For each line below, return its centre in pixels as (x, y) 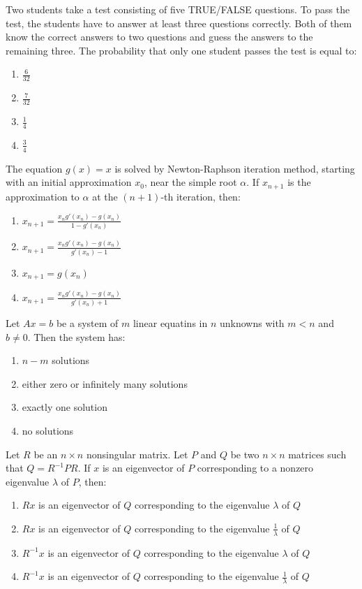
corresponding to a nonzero (255, 468)
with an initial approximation (69, 182)
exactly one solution (65, 407)
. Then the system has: (76, 336)
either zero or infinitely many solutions (105, 383)
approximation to (43, 196)
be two (245, 454)
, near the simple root (190, 182)
